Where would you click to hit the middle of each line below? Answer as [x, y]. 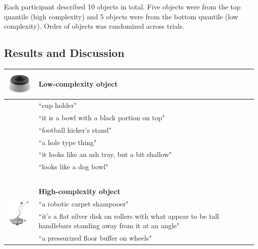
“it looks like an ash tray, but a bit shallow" [105, 154]
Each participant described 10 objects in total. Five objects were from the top [122, 6]
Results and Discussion [64, 53]
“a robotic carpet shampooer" [83, 203]
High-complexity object [79, 191]
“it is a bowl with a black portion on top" [102, 117]
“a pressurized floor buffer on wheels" [95, 238]
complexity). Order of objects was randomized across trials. [94, 26]
